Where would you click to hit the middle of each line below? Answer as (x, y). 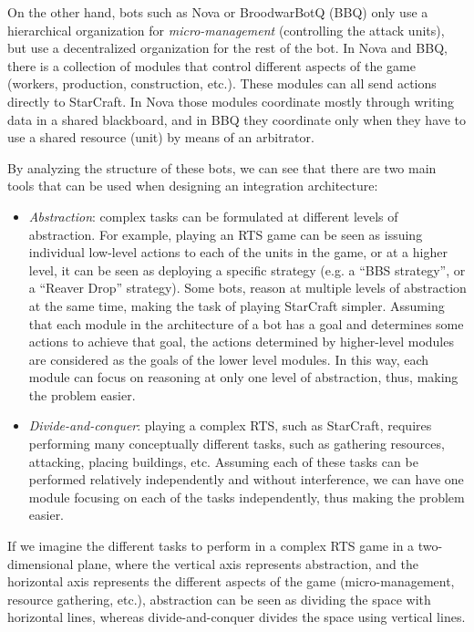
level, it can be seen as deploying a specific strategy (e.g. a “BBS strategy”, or (247, 269)
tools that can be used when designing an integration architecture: (193, 186)
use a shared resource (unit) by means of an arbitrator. (161, 137)
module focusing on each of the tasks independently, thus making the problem (247, 497)
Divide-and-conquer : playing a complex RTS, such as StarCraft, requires (230, 425)
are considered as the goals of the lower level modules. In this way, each (229, 359)
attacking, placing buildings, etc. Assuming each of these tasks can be (223, 461)
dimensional (41, 563)
